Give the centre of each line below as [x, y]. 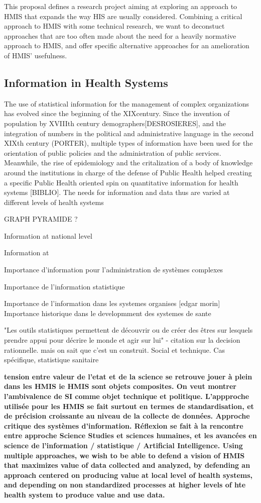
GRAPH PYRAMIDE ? [41, 219]
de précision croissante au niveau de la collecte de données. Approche [127, 416]
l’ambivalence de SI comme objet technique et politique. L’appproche [127, 396]
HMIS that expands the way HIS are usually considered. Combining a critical [123, 16]
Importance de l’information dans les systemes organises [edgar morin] [112, 303]
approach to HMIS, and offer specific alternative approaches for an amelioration [127, 45]
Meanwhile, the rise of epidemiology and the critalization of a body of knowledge [128, 163]
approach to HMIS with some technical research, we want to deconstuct [114, 26]
